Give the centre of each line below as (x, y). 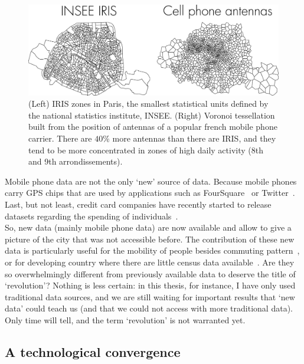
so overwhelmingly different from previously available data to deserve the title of (150, 273)
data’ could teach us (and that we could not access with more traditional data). (149, 308)
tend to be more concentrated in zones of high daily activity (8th (146, 150)
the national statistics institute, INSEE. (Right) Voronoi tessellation (152, 115)
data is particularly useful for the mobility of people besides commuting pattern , (152, 250)
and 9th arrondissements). (76, 161)
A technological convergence (93, 351)
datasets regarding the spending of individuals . (91, 216)
